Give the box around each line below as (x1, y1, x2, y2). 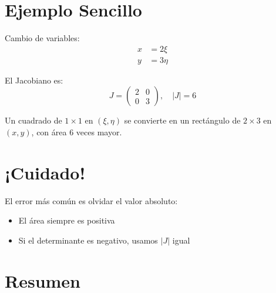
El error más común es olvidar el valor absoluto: (5, 194, 178, 207)
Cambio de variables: (5, 32, 80, 44)
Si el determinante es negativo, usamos (18, 234, 158, 246)
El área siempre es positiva (18, 214, 115, 227)
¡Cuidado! (5, 160, 86, 184)
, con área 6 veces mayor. (31, 125, 122, 138)
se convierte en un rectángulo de (124, 114, 241, 126)
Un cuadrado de (5, 114, 62, 126)
